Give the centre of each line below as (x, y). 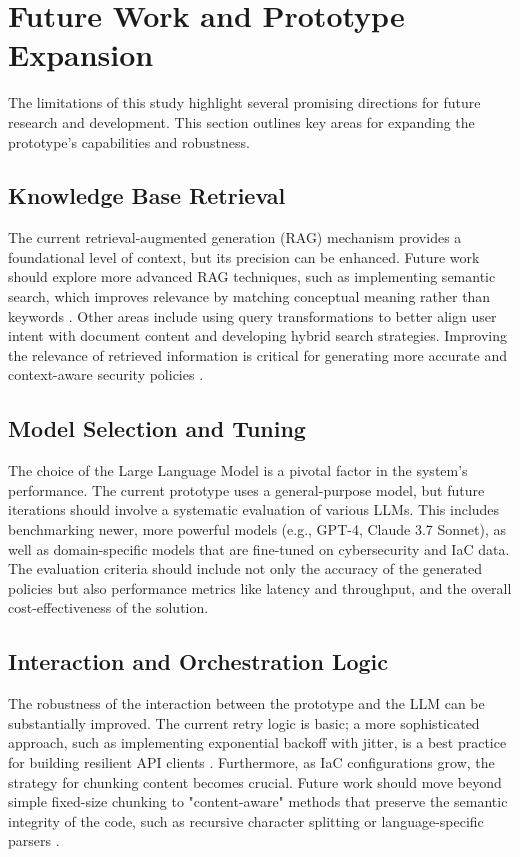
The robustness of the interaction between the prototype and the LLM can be (246, 703)
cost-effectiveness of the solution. (108, 607)
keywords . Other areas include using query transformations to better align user (252, 315)
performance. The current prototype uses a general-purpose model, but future (246, 489)
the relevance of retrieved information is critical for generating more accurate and (257, 354)
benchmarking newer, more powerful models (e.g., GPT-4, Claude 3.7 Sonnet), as (257, 529)
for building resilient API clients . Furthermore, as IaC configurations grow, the (251, 761)
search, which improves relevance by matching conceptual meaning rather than (249, 296)
